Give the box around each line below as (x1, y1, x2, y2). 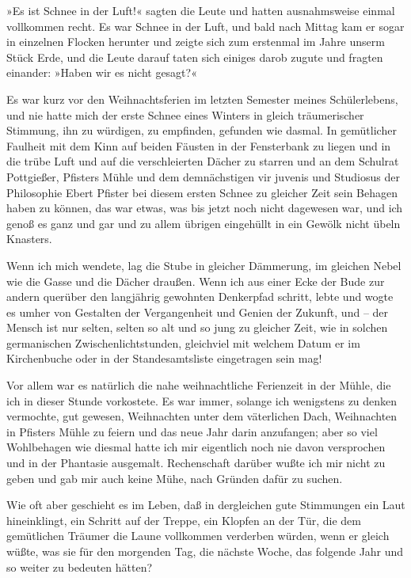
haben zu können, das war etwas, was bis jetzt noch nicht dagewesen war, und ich (6, 200, 403, 216)
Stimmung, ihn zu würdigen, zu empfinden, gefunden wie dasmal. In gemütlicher (6, 122, 397, 139)
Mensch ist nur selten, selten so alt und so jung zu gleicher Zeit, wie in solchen (6, 319, 388, 336)
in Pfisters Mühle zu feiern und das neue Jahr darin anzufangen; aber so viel (6, 423, 378, 439)
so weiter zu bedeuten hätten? (6, 558, 153, 575)
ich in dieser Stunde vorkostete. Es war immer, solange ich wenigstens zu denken (6, 392, 398, 409)
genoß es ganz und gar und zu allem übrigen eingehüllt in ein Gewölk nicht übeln (6, 215, 401, 231)
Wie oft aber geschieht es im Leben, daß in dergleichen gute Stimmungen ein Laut (6, 496, 405, 513)
